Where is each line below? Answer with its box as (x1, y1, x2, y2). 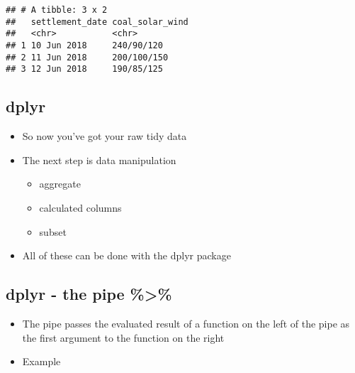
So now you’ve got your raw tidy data (22, 129, 187, 144)
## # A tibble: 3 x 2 (6, 5, 108, 15)
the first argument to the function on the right (22, 330, 225, 345)
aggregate (39, 176, 81, 191)
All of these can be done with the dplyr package (22, 248, 231, 263)
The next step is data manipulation (22, 152, 176, 167)
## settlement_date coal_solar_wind (6, 16, 188, 27)
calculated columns (39, 200, 122, 215)
